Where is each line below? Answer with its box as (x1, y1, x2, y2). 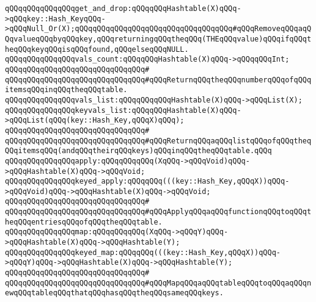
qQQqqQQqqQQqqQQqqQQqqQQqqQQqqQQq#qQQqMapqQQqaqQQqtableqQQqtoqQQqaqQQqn (5, 278, 312, 287)
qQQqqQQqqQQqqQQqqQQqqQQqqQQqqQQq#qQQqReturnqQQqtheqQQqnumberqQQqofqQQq (5, 75, 312, 84)
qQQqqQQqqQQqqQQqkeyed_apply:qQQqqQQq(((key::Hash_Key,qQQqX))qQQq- (5, 177, 290, 186)
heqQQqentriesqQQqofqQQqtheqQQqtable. (5, 217, 163, 226)
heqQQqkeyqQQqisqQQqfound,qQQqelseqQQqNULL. (5, 45, 189, 54)
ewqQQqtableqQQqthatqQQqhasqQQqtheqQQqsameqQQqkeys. (5, 289, 224, 298)
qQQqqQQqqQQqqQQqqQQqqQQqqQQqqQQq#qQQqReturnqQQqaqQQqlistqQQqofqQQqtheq (5, 136, 312, 145)
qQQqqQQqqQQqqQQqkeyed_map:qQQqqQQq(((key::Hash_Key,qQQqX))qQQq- (5, 248, 281, 257)
